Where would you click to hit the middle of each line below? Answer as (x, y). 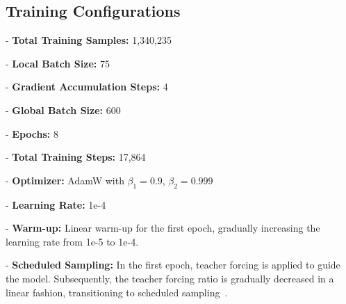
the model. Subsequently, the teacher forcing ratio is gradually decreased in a (170, 278)
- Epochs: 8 (32, 133)
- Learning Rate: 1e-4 (56, 204)
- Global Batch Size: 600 (63, 110)
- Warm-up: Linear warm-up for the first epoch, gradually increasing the (163, 228)
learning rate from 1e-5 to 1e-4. (72, 241)
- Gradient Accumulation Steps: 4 (87, 87)
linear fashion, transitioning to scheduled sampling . (117, 292)
